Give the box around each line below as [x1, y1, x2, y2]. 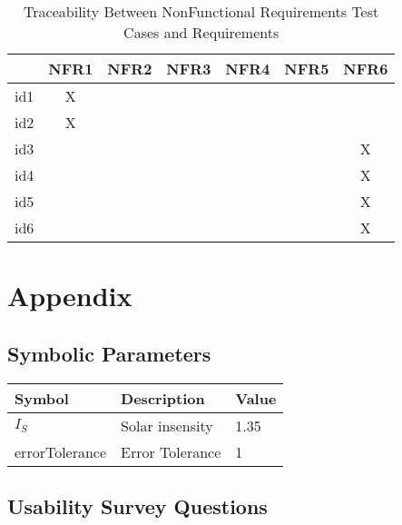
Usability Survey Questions [7, 491, 268, 520]
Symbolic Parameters [7, 339, 211, 367]
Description [121, 387, 205, 409]
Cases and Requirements [123, 22, 279, 43]
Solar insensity [121, 414, 213, 436]
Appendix [7, 277, 132, 314]
